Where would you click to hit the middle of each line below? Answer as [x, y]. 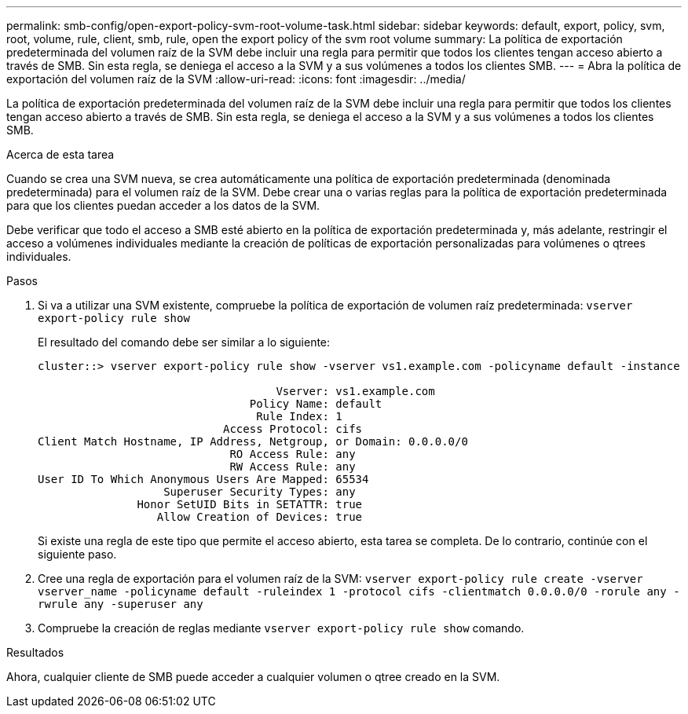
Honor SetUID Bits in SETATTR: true [250, 504]
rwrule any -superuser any [121, 604]
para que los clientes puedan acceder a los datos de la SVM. [163, 205]
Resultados [35, 652]
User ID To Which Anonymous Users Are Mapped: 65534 [203, 479]
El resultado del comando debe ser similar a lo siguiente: [184, 342]
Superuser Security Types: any [260, 492]
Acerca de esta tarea [60, 154]
